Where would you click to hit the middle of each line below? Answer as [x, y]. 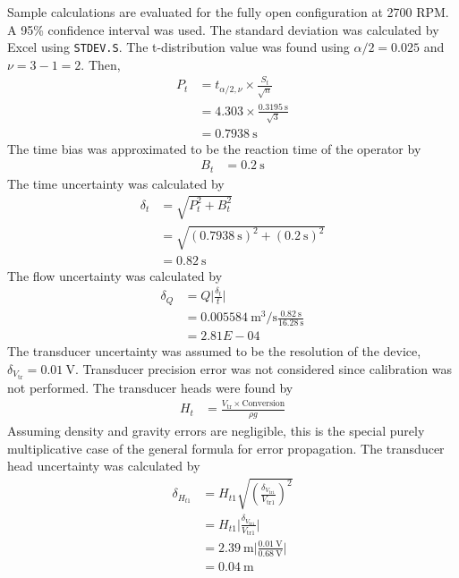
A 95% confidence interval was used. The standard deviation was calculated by [223, 29]
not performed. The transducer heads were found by [150, 387]
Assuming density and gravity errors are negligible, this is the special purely [216, 431]
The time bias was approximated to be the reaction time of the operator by [214, 148]
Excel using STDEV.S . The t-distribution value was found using [178, 47]
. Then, [101, 64]
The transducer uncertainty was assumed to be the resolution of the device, [214, 350]
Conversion [263, 404]
